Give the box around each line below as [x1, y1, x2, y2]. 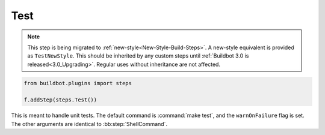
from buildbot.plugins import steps [23, 80, 132, 86]
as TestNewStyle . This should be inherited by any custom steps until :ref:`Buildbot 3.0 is [27, 52, 249, 59]
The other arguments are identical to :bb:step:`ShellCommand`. [11, 120, 168, 127]
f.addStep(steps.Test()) [23, 97, 97, 103]
